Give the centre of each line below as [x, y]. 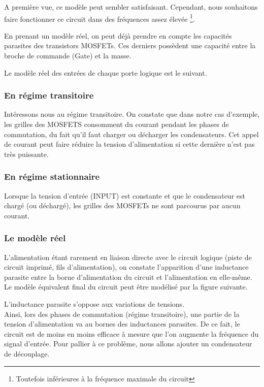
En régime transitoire [49, 95]
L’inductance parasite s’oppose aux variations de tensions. [94, 304]
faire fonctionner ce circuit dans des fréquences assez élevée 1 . [100, 18]
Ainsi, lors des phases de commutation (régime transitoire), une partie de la [122, 314]
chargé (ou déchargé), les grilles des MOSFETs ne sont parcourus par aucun [122, 205]
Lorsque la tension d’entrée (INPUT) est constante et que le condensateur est [125, 195]
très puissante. [26, 154]
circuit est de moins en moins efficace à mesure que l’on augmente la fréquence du [131, 333]
